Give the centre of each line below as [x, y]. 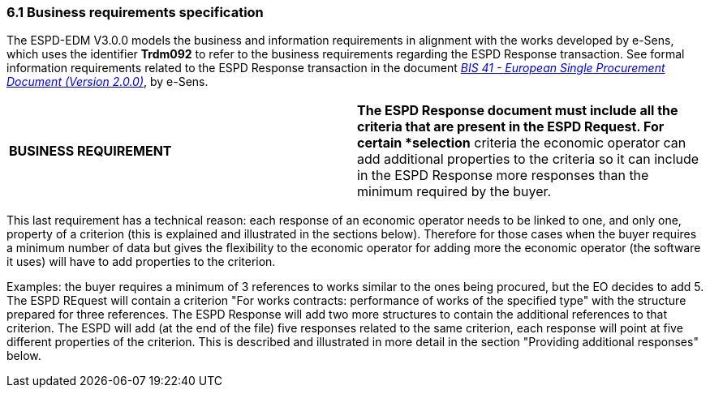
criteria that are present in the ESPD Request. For [511, 127]
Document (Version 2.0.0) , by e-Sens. [108, 82]
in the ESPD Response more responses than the [503, 176]
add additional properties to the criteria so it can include [528, 159]
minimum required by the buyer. [454, 192]
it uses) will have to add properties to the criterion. [141, 262]
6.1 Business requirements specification [135, 12]
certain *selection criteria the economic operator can [522, 143]
